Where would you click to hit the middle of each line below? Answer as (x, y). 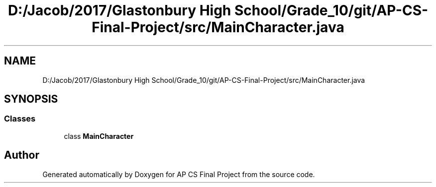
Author (22, 155)
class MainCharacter (99, 136)
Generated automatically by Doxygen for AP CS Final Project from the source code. (179, 174)
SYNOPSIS (31, 99)
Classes (20, 119)
